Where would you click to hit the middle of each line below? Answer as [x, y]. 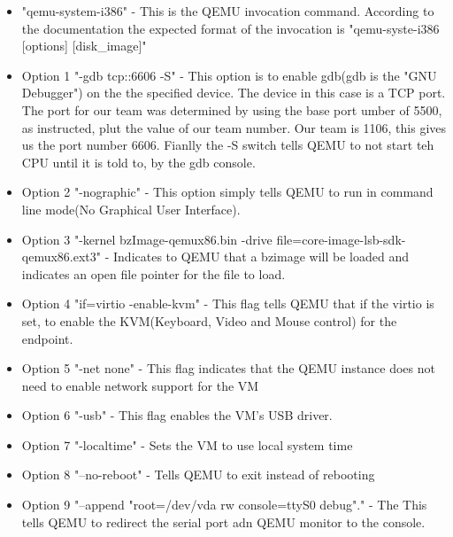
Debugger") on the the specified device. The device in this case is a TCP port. [234, 93]
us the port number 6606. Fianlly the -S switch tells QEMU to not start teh [228, 145]
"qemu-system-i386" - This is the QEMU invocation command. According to [228, 11]
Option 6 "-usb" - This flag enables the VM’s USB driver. [177, 415]
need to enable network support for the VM [140, 385]
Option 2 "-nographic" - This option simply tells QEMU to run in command [227, 192]
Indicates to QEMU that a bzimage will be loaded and [261, 257]
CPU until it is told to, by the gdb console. [138, 162]
